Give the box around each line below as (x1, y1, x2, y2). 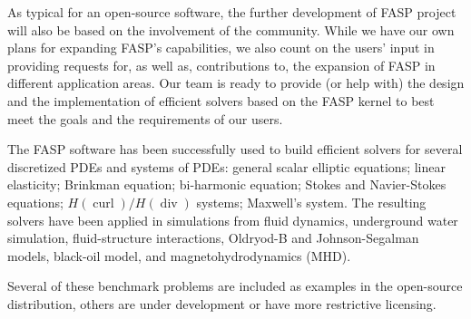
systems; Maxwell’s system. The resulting (196, 192, 427, 211)
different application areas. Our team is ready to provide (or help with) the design (7, 73, 465, 92)
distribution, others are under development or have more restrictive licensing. (7, 294, 437, 313)
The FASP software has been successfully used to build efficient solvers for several (7, 140, 463, 159)
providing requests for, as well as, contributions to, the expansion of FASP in (7, 55, 436, 74)
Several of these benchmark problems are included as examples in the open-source (7, 276, 463, 295)
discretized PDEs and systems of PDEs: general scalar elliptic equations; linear (7, 157, 446, 176)
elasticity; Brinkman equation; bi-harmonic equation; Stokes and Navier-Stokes (7, 175, 446, 194)
